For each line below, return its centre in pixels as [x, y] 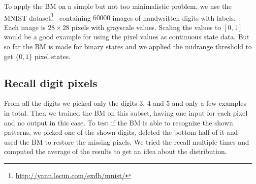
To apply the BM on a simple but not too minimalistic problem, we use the [118, 6]
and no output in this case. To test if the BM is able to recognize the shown [119, 122]
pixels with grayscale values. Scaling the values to [146, 27]
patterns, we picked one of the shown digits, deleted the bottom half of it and [121, 132]
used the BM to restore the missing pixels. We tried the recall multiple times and [127, 141]
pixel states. [53, 56]
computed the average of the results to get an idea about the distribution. [115, 151]
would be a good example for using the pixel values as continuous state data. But [127, 37]
